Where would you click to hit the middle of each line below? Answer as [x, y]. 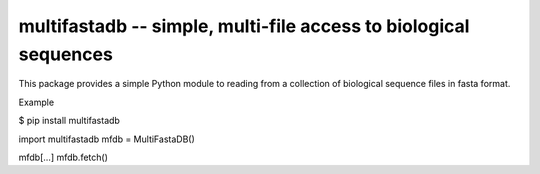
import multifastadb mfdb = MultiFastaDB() [106, 139]
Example [36, 102]
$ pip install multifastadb [69, 121]
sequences [66, 54]
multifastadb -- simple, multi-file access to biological [244, 26]
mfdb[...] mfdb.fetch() [63, 157]
